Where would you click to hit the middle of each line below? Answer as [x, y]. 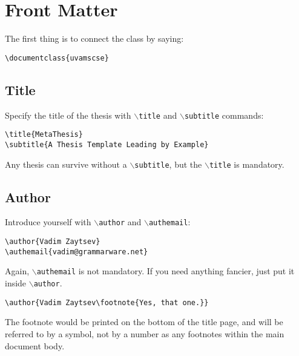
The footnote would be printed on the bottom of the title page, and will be [144, 322]
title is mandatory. [247, 164]
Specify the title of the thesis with [68, 115]
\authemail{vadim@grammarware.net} [77, 252]
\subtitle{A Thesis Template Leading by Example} [107, 144]
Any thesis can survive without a [66, 164]
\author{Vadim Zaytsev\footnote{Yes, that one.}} [107, 302]
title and [158, 115]
